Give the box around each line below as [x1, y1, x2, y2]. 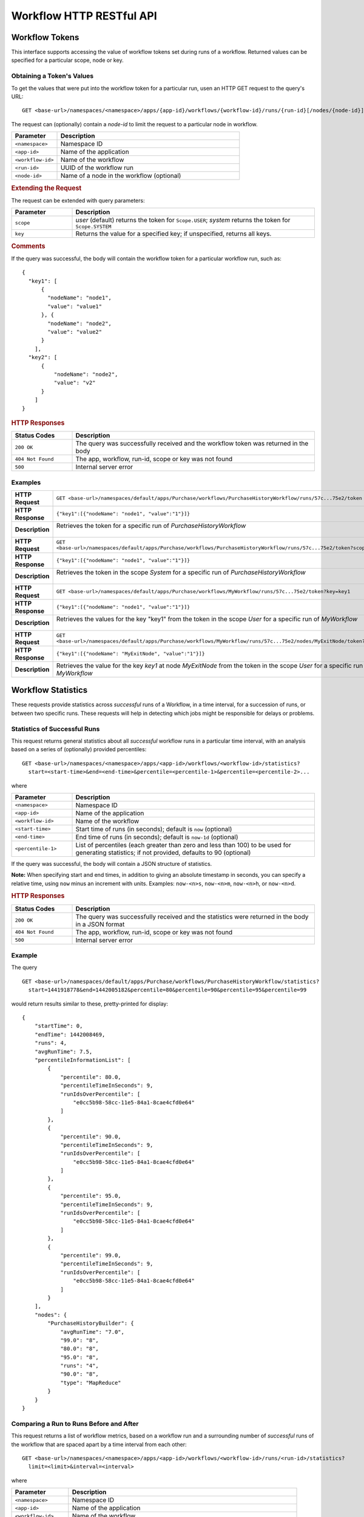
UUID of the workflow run [60, 164, 133, 172]
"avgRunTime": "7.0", [60, 1328, 124, 1335]
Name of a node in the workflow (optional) [60, 172, 181, 180]
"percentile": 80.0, [60, 1073, 121, 1080]
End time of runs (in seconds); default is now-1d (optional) [75, 833, 239, 841]
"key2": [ [28, 354, 58, 361]
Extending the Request [11, 184, 82, 192]
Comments [11, 242, 45, 250]
